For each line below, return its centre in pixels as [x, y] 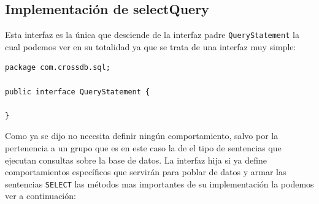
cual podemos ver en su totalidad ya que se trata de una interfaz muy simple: [151, 46]
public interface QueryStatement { [78, 92]
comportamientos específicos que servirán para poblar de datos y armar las [146, 172]
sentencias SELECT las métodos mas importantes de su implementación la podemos [159, 183]
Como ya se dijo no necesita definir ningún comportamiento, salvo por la [142, 136]
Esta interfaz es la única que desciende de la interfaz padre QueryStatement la [152, 35]
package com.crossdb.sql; [58, 68]
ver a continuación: [40, 196]
